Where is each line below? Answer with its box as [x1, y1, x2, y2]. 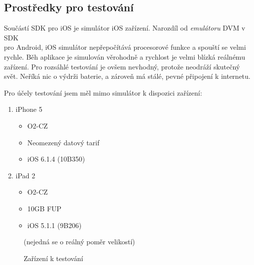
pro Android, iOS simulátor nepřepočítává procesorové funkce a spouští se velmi [4, 42, 246, 52]
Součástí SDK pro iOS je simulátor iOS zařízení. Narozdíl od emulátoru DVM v [4, 23, 246, 33]
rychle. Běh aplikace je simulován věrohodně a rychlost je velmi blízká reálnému [4, 51, 245, 62]
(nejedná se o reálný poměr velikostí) [24, 236, 135, 247]
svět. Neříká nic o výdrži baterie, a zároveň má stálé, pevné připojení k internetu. [4, 71, 251, 81]
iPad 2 [15, 170, 36, 180]
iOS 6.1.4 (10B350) [27, 154, 85, 164]
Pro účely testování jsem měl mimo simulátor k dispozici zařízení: [4, 87, 202, 98]
